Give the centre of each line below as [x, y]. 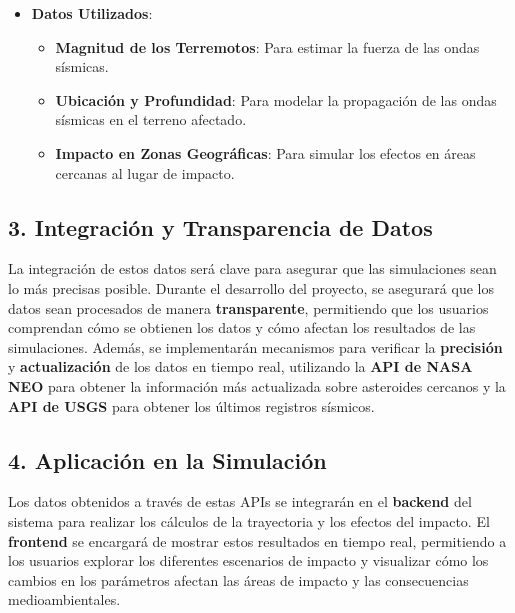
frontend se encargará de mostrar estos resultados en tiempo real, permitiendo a [257, 540]
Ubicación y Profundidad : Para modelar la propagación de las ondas [276, 99]
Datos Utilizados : [92, 13]
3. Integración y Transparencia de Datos [220, 226]
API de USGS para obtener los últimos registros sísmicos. [191, 405]
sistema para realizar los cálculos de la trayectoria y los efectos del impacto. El [249, 520]
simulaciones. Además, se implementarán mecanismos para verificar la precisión [255, 346]
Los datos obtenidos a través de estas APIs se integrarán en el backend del [240, 501]
